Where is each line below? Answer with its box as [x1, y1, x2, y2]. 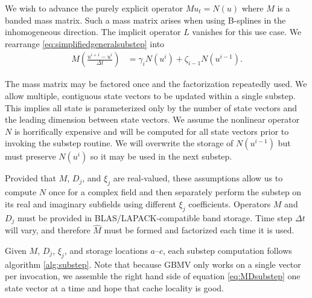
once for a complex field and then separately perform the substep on [48, 186, 302, 198]
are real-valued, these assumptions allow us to [113, 172, 283, 184]
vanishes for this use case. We [192, 25, 302, 38]
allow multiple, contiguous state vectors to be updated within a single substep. [5, 89, 296, 102]
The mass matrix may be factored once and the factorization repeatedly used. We [5, 77, 307, 90]
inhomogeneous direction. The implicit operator [5, 25, 181, 38]
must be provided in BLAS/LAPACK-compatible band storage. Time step [18, 211, 293, 224]
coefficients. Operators [188, 197, 271, 210]
